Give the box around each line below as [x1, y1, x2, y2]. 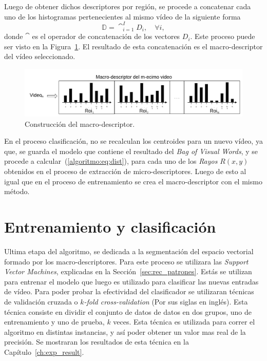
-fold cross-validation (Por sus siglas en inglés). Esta [84, 296, 248, 307]
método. [4, 186, 30, 197]
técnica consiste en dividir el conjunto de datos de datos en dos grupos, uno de [4, 306, 252, 317]
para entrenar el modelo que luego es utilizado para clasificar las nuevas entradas [4, 276, 259, 287]
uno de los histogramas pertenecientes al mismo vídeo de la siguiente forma [4, 11, 241, 22]
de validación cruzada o [4, 296, 78, 307]
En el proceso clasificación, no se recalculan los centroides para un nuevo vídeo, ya [4, 136, 263, 146]
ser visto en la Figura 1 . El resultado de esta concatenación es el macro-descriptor [4, 41, 263, 51]
